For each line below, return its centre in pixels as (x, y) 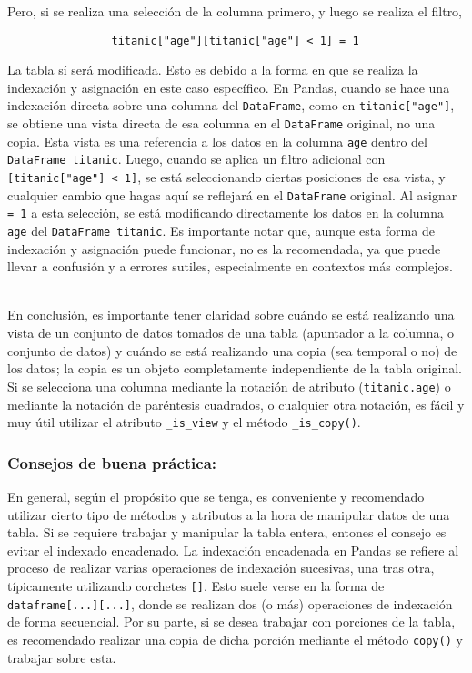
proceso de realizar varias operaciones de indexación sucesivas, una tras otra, (221, 568)
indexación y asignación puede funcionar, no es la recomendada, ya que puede (224, 248)
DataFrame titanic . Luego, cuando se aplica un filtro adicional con (196, 159)
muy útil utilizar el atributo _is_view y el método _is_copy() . (184, 422)
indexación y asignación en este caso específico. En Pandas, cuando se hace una (229, 87)
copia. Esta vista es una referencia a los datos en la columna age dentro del (217, 141)
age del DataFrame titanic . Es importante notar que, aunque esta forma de (221, 231)
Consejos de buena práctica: (112, 462)
